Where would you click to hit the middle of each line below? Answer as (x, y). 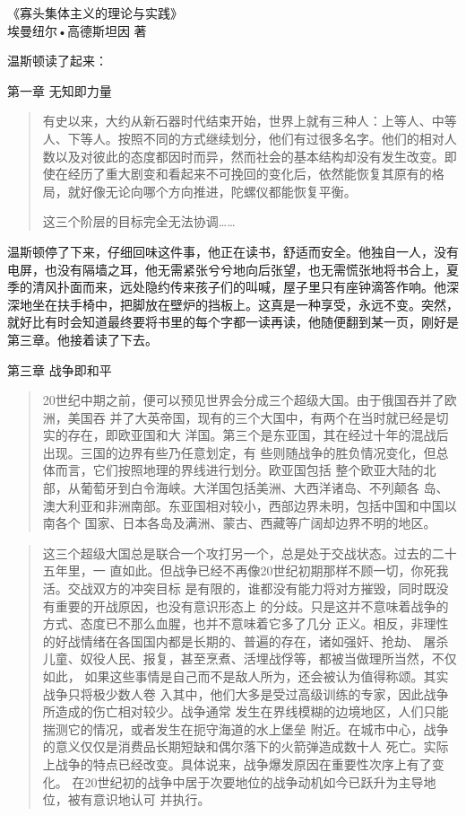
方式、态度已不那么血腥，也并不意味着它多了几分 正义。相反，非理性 (246, 623)
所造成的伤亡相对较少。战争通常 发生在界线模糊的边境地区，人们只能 (246, 711)
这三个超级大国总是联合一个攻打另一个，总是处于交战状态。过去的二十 (250, 553)
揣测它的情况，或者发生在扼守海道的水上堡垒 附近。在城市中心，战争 (246, 728)
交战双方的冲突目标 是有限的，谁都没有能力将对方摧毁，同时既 (252, 588)
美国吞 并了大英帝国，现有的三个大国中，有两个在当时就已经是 (252, 417)
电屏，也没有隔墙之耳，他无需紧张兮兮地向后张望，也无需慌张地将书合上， (227, 269)
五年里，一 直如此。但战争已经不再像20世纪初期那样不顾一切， (227, 570)
